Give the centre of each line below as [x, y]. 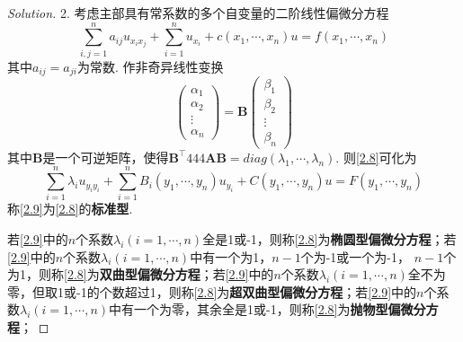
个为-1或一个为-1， [356, 256]
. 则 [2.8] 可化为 [376, 157]
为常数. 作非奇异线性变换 [150, 66]
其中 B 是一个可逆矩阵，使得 [88, 157]
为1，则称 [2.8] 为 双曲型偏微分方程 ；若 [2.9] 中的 [141, 274]
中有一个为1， [231, 256]
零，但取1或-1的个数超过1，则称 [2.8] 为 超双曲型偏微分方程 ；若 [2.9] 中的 [212, 291]
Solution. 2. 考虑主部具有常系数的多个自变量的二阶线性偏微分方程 [198, 13]
